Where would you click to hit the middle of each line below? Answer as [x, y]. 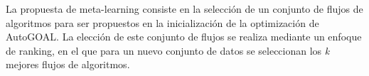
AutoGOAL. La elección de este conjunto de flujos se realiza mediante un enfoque [184, 37]
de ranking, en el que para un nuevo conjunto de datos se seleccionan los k [168, 50]
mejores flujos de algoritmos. [68, 64]
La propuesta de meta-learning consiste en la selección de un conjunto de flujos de [184, 9]
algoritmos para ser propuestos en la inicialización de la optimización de [162, 22]
